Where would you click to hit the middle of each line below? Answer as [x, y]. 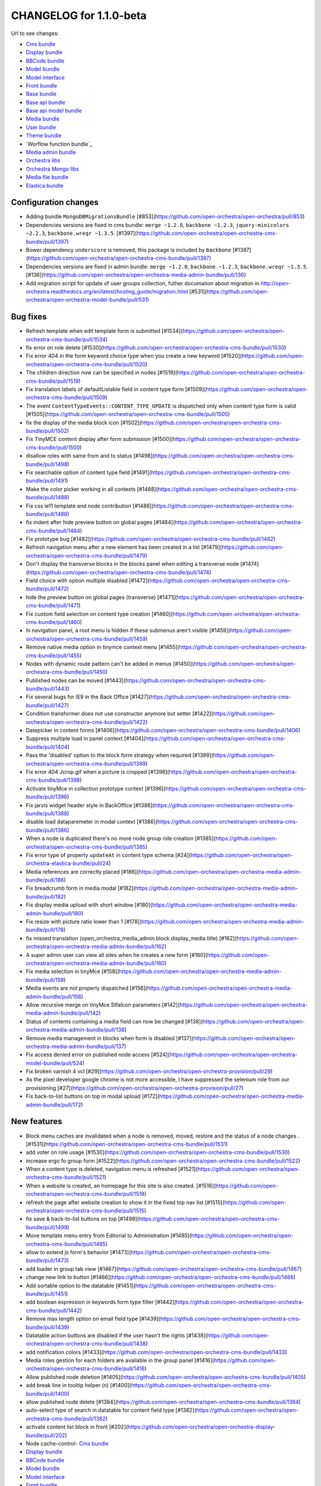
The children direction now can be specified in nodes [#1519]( [102, 373]
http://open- [276, 283]
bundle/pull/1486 [47, 514]
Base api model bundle [54, 111]
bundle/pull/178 [45, 930]
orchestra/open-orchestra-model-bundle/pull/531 [87, 300]
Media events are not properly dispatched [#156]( [87, 988]
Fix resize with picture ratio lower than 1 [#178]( [84, 922]
